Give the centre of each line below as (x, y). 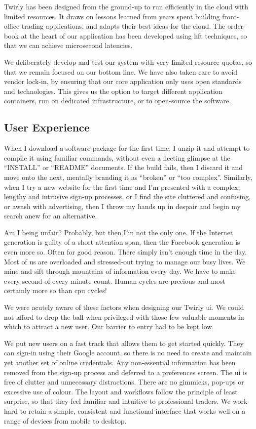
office (12, 26)
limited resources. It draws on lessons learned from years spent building (112, 16)
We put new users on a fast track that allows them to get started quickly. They (124, 343)
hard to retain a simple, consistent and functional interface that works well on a (125, 410)
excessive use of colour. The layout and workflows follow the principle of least (121, 391)
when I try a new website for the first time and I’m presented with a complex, (122, 187)
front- (231, 16)
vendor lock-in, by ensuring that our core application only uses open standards (123, 81)
